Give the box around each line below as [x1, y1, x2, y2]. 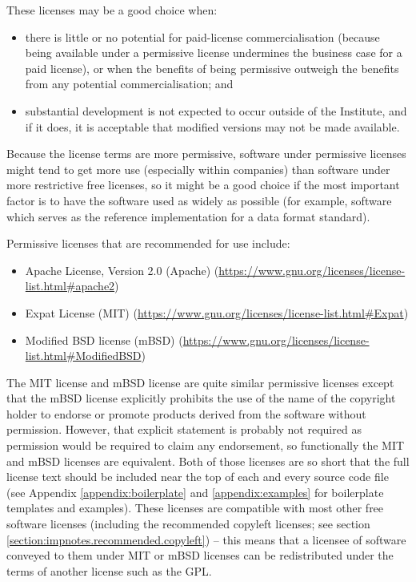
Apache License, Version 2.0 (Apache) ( [25, 261, 219, 278]
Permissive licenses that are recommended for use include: [6, 235, 290, 252]
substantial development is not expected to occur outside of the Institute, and [25, 102, 407, 119]
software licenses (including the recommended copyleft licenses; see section [6, 515, 370, 532]
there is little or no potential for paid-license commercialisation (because [25, 28, 380, 45]
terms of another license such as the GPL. [6, 562, 212, 579]
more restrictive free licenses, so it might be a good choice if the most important [6, 176, 400, 193]
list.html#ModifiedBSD [25, 347, 142, 364]
